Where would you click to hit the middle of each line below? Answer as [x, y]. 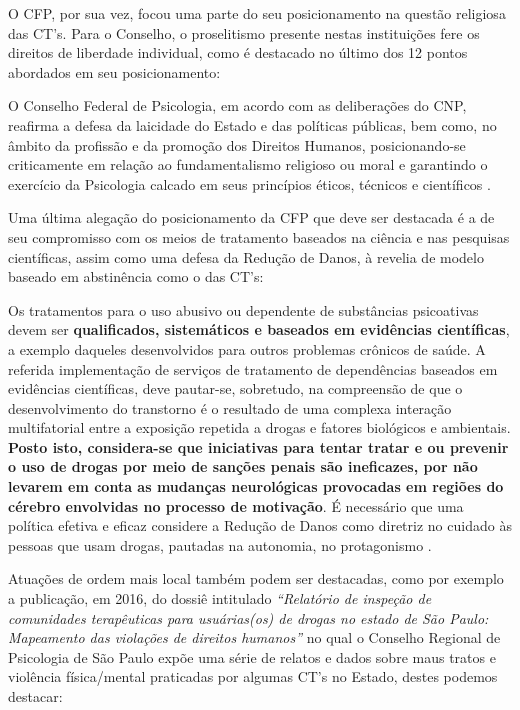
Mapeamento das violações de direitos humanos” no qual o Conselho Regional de [254, 637]
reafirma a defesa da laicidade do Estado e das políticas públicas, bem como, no [252, 124]
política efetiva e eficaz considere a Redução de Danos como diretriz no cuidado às [260, 525]
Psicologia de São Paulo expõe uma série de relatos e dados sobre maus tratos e [252, 656]
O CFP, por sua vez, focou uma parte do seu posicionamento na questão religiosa [257, 13]
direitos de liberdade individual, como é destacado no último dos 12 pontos [238, 52]
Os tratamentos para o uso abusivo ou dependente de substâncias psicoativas [243, 309]
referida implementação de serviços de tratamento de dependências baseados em [253, 368]
